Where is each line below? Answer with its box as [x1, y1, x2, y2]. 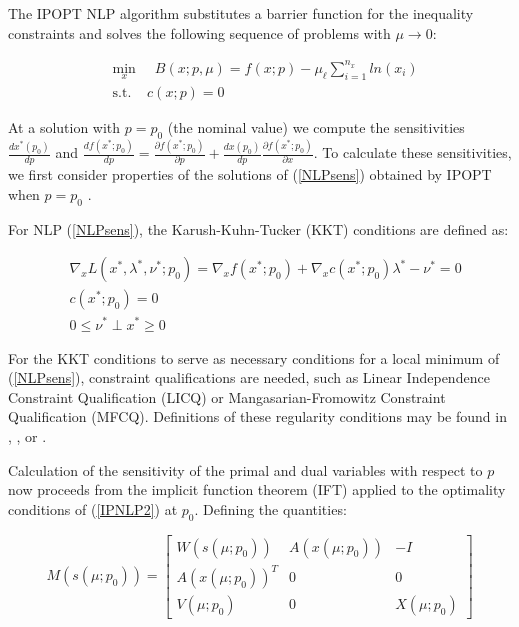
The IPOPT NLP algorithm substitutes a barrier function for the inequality [8, 3, 474, 23]
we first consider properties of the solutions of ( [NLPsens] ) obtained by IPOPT [8, 164, 492, 185]
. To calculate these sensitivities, [313, 142, 512, 163]
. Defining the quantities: [194, 498, 347, 519]
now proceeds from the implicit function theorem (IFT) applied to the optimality [8, 479, 506, 500]
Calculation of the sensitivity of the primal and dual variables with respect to [8, 459, 483, 480]
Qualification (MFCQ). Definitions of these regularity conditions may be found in [8, 406, 507, 427]
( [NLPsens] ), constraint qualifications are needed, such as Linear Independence [8, 367, 490, 388]
